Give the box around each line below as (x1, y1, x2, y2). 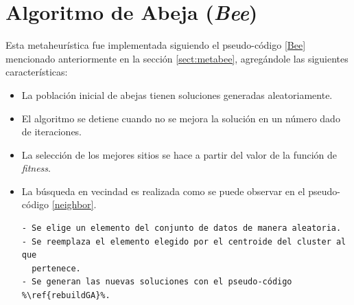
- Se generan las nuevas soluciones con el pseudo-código (21, 277, 292, 287)
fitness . (21, 161, 51, 175)
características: (5, 65, 68, 79)
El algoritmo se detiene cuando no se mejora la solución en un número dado (21, 111, 340, 125)
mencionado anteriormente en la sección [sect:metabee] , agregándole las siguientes (5, 51, 349, 65)
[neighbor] (51, 197, 94, 212)
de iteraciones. (21, 124, 82, 139)
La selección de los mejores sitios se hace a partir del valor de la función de (21, 147, 338, 161)
